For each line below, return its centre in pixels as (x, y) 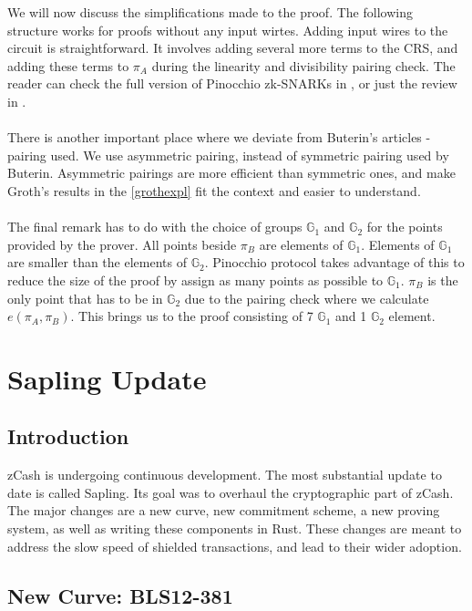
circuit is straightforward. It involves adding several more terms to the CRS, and (233, 48)
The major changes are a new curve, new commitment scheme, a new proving (224, 510)
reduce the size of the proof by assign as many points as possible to (195, 280)
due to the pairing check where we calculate (307, 298)
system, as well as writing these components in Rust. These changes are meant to (235, 528)
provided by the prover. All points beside (122, 244)
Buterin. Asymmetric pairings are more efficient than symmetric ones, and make (231, 173)
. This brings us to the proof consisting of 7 (192, 316)
